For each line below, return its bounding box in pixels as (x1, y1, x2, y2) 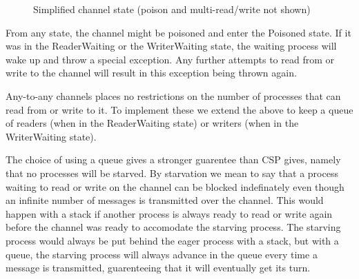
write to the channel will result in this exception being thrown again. (6, 65, 297, 80)
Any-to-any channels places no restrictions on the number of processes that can (6, 88, 341, 103)
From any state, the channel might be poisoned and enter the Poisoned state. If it (6, 25, 351, 39)
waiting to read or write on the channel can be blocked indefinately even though (6, 179, 345, 194)
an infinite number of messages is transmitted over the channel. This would (6, 193, 324, 207)
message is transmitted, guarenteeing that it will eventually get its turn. (6, 260, 311, 275)
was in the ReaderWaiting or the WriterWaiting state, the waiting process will (6, 39, 337, 53)
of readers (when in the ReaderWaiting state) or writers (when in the (6, 116, 299, 130)
